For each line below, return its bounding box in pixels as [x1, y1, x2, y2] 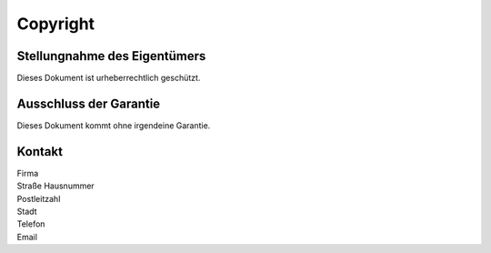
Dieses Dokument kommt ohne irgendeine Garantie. [16, 119, 211, 131]
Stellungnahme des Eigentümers [16, 48, 206, 64]
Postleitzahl [16, 193, 61, 204]
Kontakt [16, 144, 64, 159]
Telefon [16, 218, 45, 229]
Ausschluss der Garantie [16, 96, 161, 111]
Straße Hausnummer [16, 180, 95, 191]
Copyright [16, 14, 95, 34]
